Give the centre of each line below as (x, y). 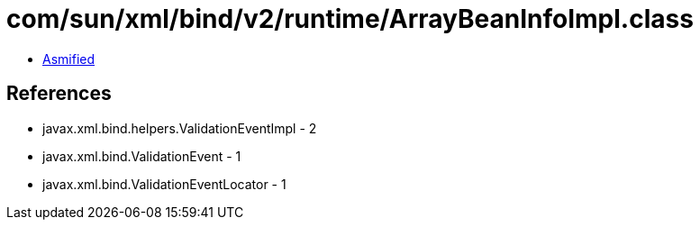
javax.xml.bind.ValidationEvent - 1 (142, 156)
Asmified (69, 59)
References (59, 94)
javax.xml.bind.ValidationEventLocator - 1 (164, 184)
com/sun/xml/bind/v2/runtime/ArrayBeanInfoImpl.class (350, 19)
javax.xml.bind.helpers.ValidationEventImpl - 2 (180, 128)
